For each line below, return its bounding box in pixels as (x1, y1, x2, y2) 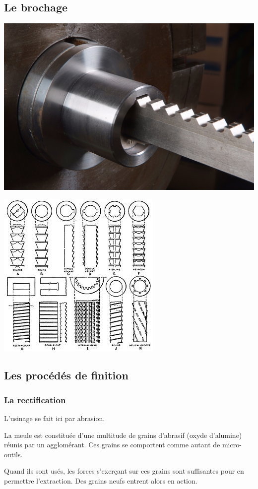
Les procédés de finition (4, 367, 129, 383)
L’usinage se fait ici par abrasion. (4, 413, 105, 424)
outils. (4, 449, 23, 459)
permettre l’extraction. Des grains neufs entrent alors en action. (4, 476, 197, 486)
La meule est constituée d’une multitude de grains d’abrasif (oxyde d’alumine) (4, 429, 242, 440)
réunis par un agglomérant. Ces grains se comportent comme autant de (4, 439, 220, 450)
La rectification (4, 393, 66, 406)
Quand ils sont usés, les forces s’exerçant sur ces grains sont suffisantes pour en (4, 466, 244, 476)
